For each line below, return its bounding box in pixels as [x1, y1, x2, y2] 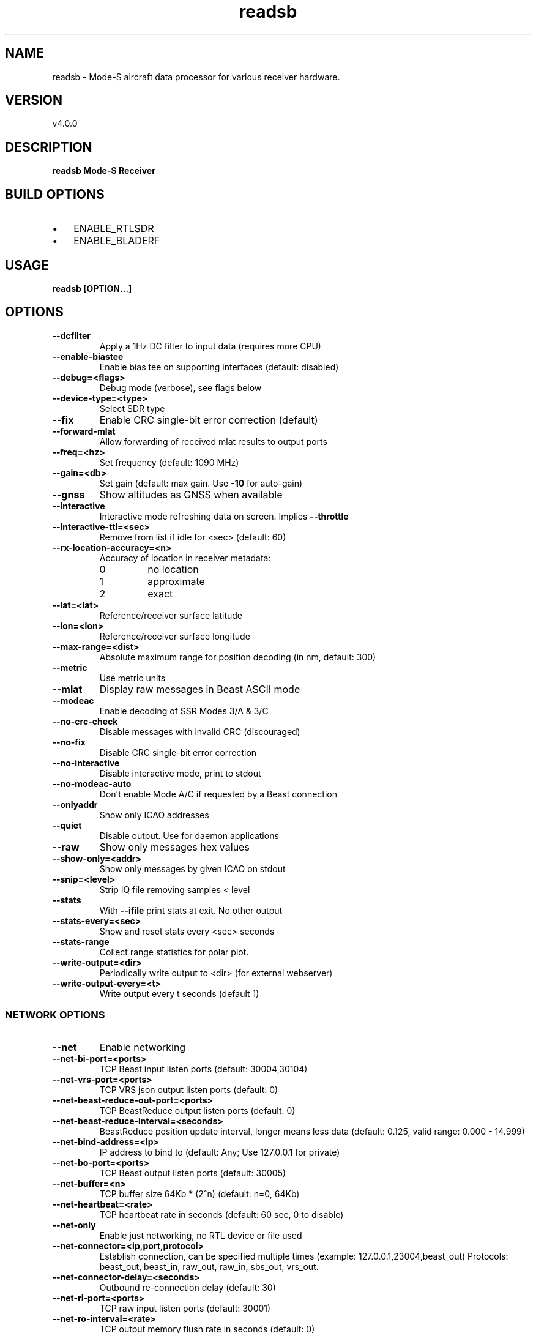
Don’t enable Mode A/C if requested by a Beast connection [99, 788, 337, 799]
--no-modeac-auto [52, 778, 132, 789]
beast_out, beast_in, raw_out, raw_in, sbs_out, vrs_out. [99, 1261, 319, 1272]
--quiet [52, 820, 82, 831]
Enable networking [99, 1040, 186, 1053]
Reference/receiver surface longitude [99, 630, 250, 641]
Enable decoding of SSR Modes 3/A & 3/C [99, 705, 269, 716]
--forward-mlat [52, 425, 116, 436]
